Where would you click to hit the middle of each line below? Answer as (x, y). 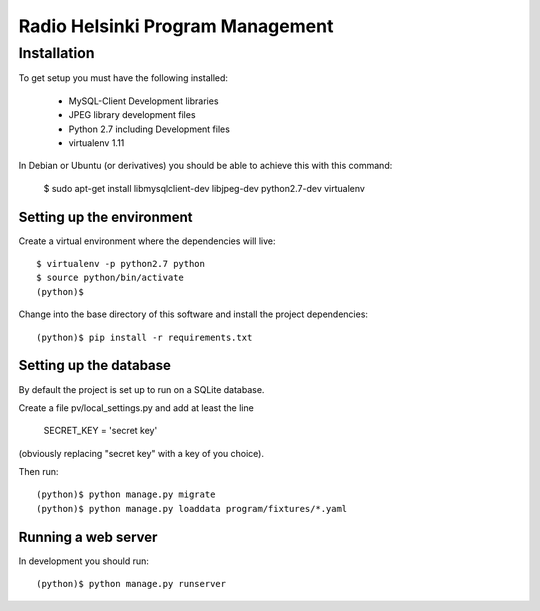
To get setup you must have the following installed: (123, 78)
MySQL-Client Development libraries (143, 101)
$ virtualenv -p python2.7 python (120, 264)
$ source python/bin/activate (110, 278)
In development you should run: (84, 561)
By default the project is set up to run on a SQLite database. (141, 389)
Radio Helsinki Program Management (176, 26)
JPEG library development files (132, 115)
